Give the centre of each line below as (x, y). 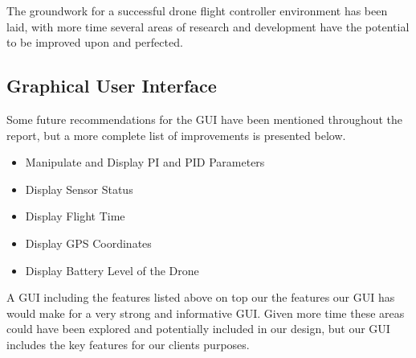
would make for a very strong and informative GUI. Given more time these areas (206, 313)
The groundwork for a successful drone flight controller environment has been (197, 10)
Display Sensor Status (79, 189)
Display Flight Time (75, 216)
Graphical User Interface (112, 86)
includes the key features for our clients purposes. (128, 344)
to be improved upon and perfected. (95, 42)
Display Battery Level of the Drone (112, 270)
